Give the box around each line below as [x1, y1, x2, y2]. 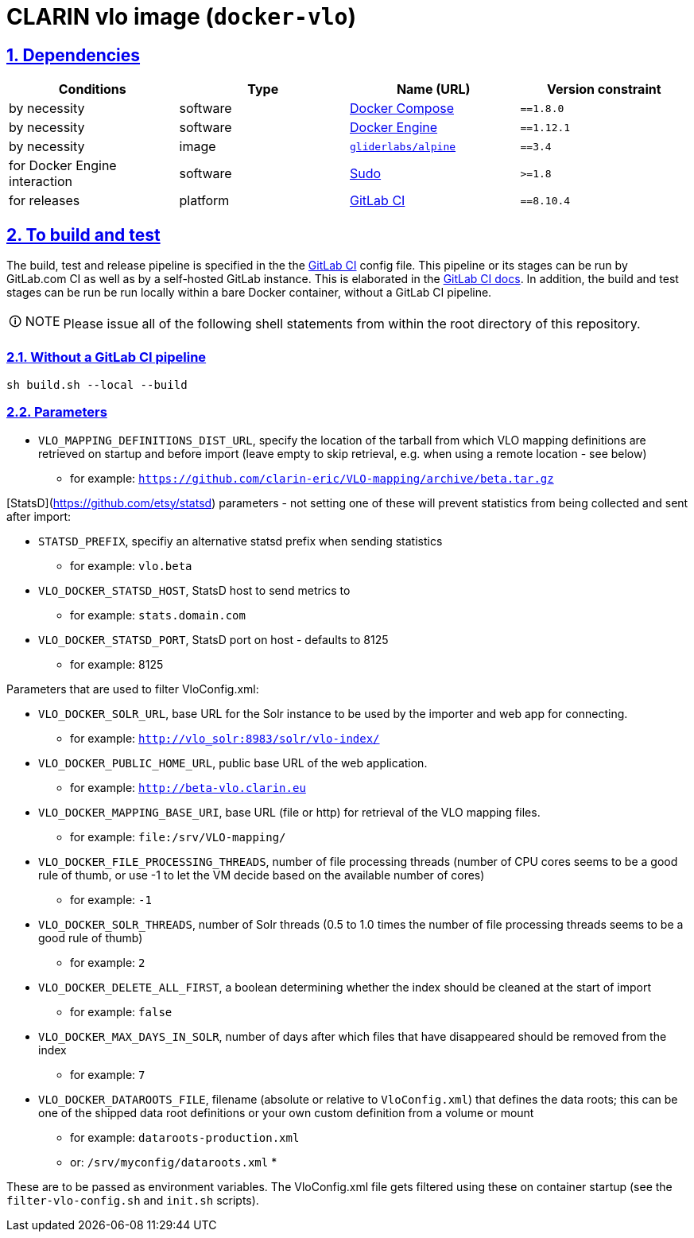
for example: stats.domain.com [70, 607, 246, 622]
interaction [9, 173, 73, 190]
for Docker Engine [9, 157, 117, 174]
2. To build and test [6, 224, 161, 245]
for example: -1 [70, 892, 152, 906]
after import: [6, 509, 72, 523]
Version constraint [546, 81, 661, 98]
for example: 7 [70, 1067, 145, 1081]
